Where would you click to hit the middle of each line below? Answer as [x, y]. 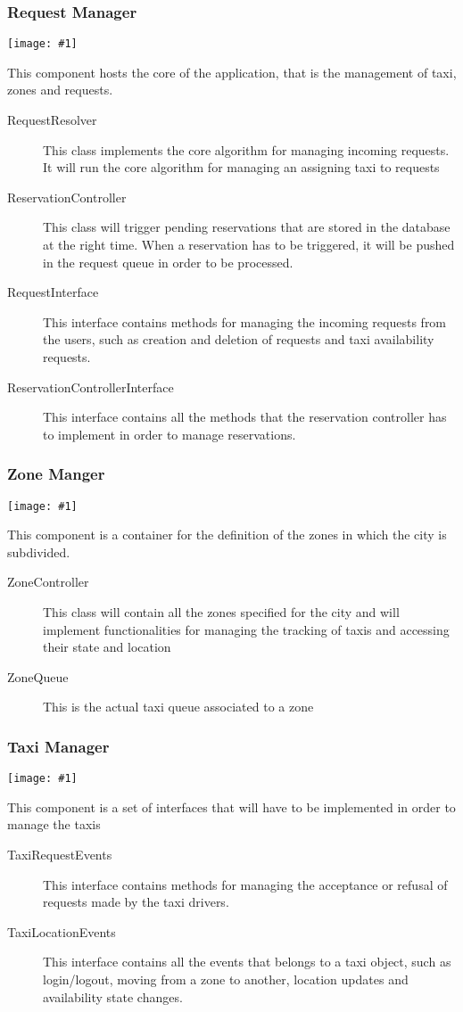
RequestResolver [52, 120]
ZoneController [48, 582]
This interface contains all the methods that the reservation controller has [245, 417]
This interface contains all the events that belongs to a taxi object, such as [247, 962]
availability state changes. [113, 996]
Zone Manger [56, 474]
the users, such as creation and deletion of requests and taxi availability [239, 339]
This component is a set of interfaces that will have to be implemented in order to [231, 806]
